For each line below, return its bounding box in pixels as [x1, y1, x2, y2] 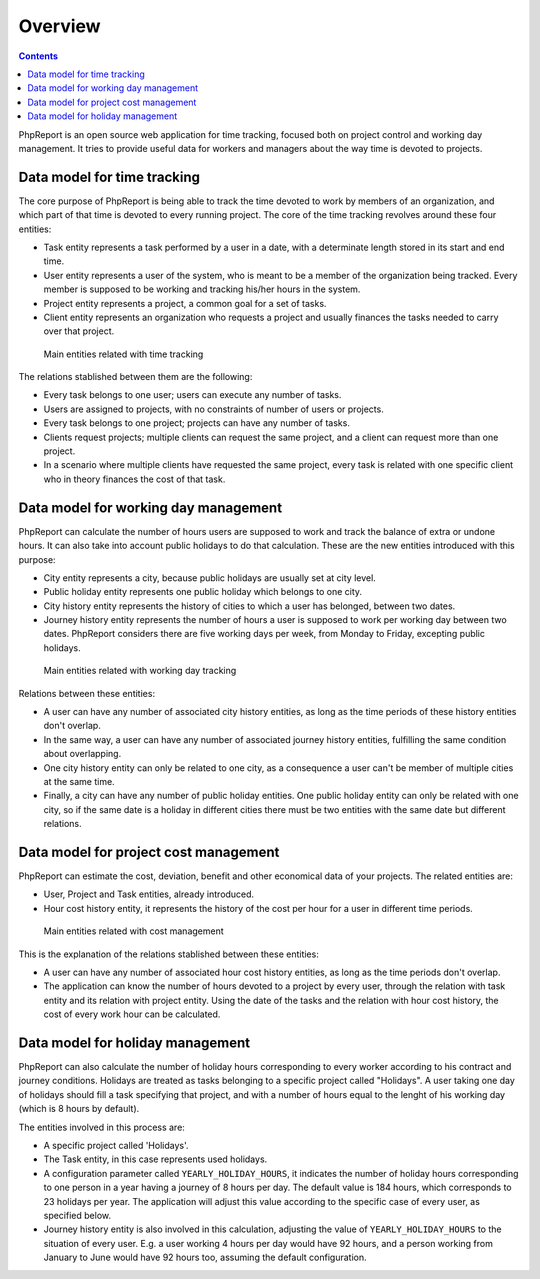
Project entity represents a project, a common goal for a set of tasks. [43, 297, 327, 309]
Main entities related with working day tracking [43, 665, 237, 677]
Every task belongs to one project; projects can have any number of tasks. [43, 417, 350, 429]
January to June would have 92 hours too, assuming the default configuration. [43, 1251, 367, 1264]
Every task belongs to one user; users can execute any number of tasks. [43, 389, 342, 401]
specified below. [43, 1210, 112, 1221]
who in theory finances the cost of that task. [43, 473, 226, 485]
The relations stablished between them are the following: [18, 371, 253, 383]
